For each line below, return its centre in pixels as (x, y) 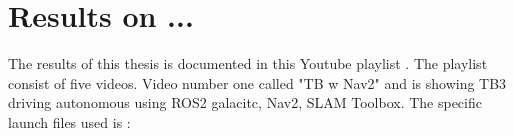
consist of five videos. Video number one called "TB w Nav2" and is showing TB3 (257, 82)
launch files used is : (69, 121)
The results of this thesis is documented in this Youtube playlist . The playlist (248, 63)
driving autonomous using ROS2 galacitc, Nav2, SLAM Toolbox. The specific (245, 102)
